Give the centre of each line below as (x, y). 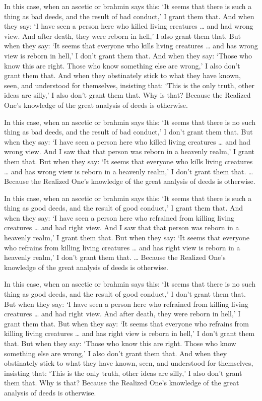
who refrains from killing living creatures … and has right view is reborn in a (122, 247)
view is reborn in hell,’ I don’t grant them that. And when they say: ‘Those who (128, 55)
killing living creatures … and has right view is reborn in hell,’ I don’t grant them (129, 333)
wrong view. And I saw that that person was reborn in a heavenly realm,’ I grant (129, 151)
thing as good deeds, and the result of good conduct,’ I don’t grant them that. (125, 294)
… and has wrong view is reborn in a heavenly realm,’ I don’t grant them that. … (129, 171)
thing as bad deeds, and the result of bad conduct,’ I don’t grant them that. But (128, 132)
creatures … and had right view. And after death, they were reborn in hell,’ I (122, 314)
